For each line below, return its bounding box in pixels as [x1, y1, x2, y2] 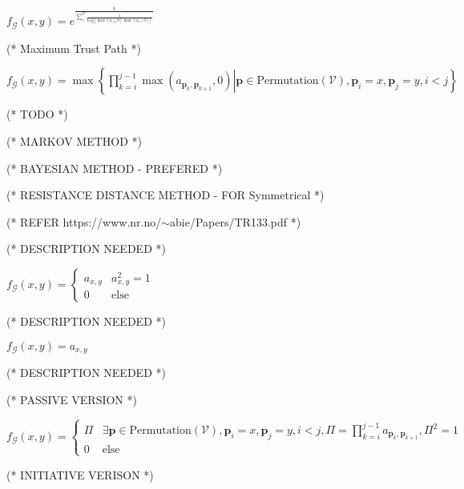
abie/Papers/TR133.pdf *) [170, 213, 301, 230]
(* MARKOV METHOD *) [6, 133, 142, 150]
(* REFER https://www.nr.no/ [6, 213, 162, 230]
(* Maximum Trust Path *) [6, 39, 141, 56]
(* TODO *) [6, 106, 68, 122]
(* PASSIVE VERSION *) [6, 391, 137, 407]
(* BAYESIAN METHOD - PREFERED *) [6, 159, 223, 176]
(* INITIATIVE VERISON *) [6, 466, 154, 483]
